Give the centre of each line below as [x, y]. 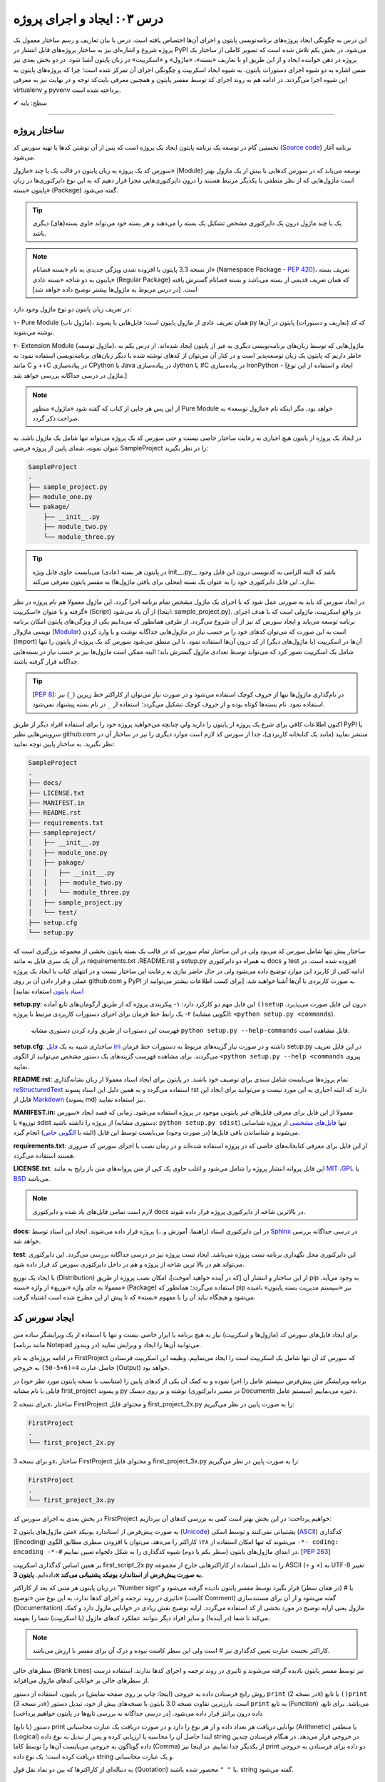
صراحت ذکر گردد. [56, 418]
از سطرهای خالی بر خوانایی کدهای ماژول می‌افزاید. [81, 1680]
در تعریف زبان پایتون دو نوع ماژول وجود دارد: [72, 309]
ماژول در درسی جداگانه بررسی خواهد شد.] [70, 375]
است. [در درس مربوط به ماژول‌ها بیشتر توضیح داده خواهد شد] [115, 289]
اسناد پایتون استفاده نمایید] [48, 991]
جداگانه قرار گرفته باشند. [46, 661]
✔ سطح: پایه [30, 103]
